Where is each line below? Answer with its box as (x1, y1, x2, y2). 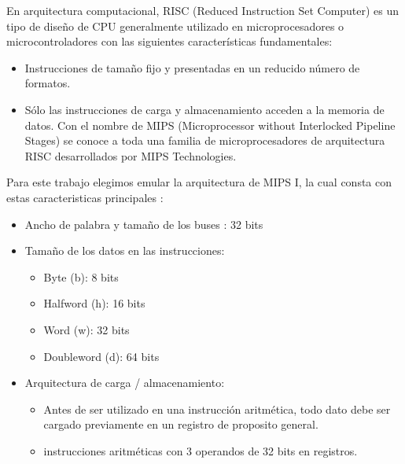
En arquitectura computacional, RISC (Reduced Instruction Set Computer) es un (6, 2, 399, 18)
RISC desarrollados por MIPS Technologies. (24, 147, 237, 164)
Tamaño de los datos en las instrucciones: (24, 242, 225, 259)
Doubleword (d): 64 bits (43, 348, 160, 364)
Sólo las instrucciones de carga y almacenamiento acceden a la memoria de (24, 101, 385, 117)
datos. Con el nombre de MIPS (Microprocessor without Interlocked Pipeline (24, 116, 396, 133)
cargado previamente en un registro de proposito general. (43, 416, 318, 433)
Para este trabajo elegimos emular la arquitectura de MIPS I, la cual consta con (6, 174, 392, 190)
